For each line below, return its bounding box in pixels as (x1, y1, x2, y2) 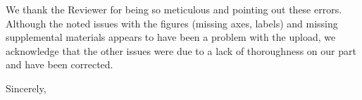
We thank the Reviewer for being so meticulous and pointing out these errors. (6, 2, 342, 16)
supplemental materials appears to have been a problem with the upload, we (6, 30, 336, 44)
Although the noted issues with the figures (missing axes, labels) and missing (6, 15, 338, 30)
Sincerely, (6, 80, 46, 95)
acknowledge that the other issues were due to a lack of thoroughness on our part (6, 43, 356, 58)
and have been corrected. (6, 57, 113, 72)
